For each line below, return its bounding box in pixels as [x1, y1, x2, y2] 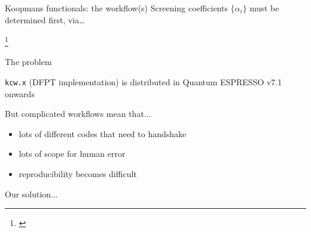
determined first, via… [5, 13, 85, 26]
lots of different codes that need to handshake [19, 127, 187, 140]
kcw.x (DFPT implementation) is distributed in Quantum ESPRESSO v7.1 [5, 76, 282, 88]
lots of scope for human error [19, 147, 126, 160]
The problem [5, 55, 52, 68]
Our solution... [5, 187, 58, 200]
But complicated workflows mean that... [5, 107, 151, 120]
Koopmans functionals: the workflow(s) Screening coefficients [5, 2, 228, 14]
